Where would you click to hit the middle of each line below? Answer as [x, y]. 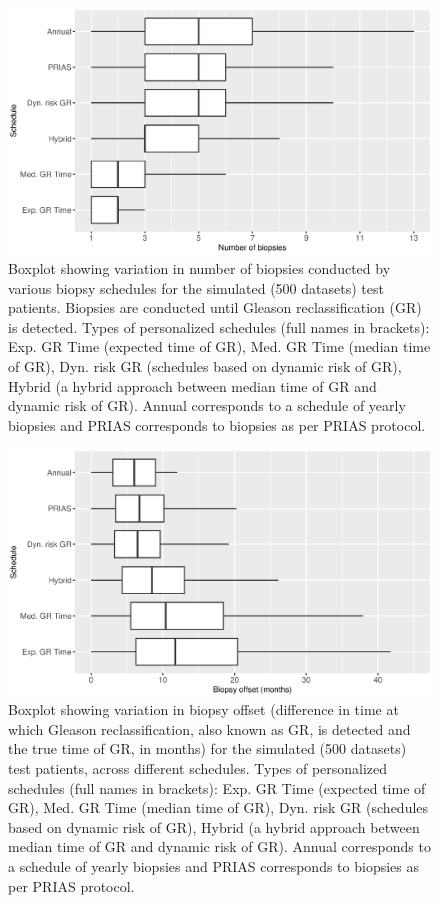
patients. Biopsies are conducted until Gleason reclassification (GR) [215, 307]
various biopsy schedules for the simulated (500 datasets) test [196, 287]
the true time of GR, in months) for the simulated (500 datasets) [207, 748]
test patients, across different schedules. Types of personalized [198, 768]
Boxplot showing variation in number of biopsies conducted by [199, 267]
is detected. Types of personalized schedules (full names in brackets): [219, 326]
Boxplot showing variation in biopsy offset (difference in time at [203, 709]
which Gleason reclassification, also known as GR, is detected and [209, 728]
